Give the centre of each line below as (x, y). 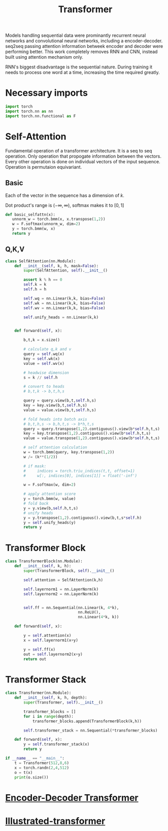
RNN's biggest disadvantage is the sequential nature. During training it (79, 67)
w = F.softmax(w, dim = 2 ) (50, 485)
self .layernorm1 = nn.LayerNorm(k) (61, 589)
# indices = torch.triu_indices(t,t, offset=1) (79, 471)
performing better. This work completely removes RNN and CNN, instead (81, 52)
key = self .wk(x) (42, 359)
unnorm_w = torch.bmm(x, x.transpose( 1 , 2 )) (59, 219)
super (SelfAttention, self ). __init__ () (66, 271)
